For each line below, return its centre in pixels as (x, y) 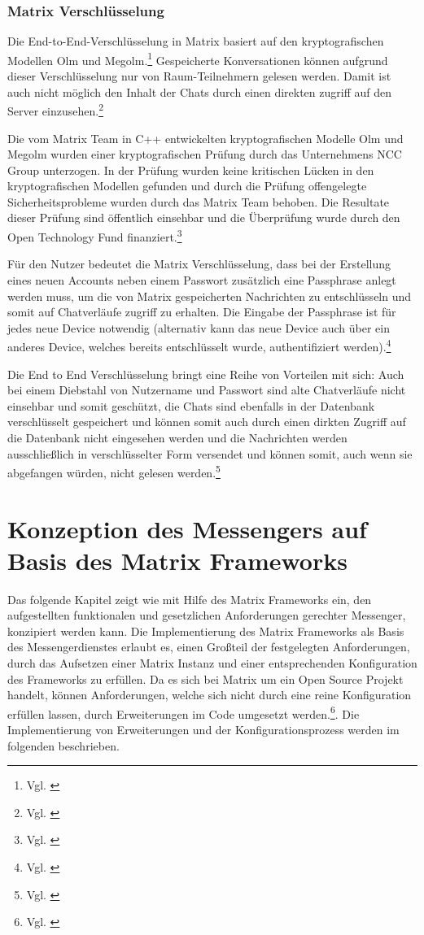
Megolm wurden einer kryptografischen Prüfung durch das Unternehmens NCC (205, 154)
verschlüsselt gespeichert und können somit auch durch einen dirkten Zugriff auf (207, 422)
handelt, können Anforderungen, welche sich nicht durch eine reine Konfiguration (210, 695)
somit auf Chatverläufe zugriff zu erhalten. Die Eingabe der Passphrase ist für (202, 312)
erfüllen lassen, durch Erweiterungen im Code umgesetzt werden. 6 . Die (184, 712)
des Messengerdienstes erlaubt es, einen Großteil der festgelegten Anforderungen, (209, 647)
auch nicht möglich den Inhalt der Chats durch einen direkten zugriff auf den (199, 91)
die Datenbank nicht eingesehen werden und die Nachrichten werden (177, 437)
